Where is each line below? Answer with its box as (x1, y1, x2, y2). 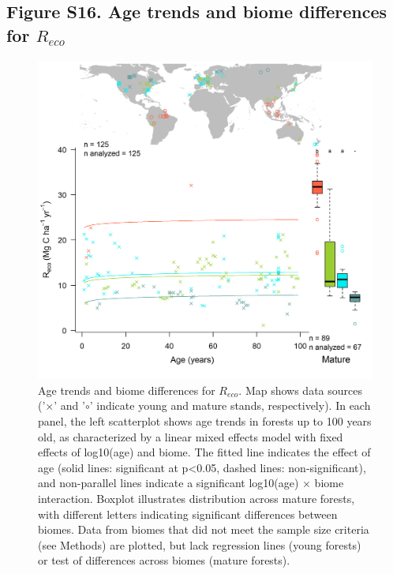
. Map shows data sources (238, 381, 362, 398)
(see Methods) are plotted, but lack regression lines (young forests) (38, 536, 361, 553)
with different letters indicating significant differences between (38, 505, 338, 522)
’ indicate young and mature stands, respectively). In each (89, 397, 371, 414)
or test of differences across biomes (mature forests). (38, 552, 290, 568)
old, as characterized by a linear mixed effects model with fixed (38, 428, 343, 445)
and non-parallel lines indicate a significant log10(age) (38, 475, 299, 491)
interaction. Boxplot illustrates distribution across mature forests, (38, 490, 355, 507)
